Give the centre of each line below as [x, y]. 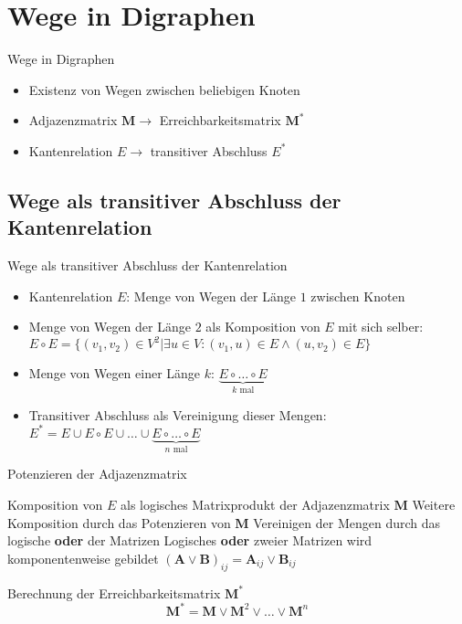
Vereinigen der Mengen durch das [347, 522]
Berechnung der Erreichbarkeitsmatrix [114, 592]
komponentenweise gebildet [83, 558]
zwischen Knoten [358, 296]
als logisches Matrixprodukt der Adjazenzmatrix [255, 504]
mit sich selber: [381, 327]
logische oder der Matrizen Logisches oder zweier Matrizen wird [190, 540]
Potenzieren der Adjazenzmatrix [97, 474]
